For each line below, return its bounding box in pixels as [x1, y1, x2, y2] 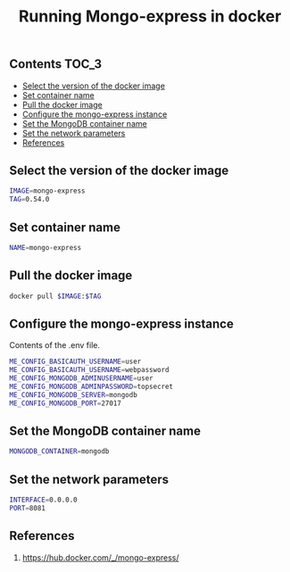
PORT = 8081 [9, 503, 46, 512]
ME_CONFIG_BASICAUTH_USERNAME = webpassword [9, 366, 170, 375]
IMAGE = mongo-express [9, 187, 87, 195]
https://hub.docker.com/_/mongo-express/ [21, 551, 179, 563]
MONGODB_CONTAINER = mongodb [9, 447, 110, 456]
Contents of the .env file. [9, 340, 101, 351]
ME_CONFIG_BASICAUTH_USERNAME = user [9, 357, 142, 367]
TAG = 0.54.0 [9, 195, 50, 204]
